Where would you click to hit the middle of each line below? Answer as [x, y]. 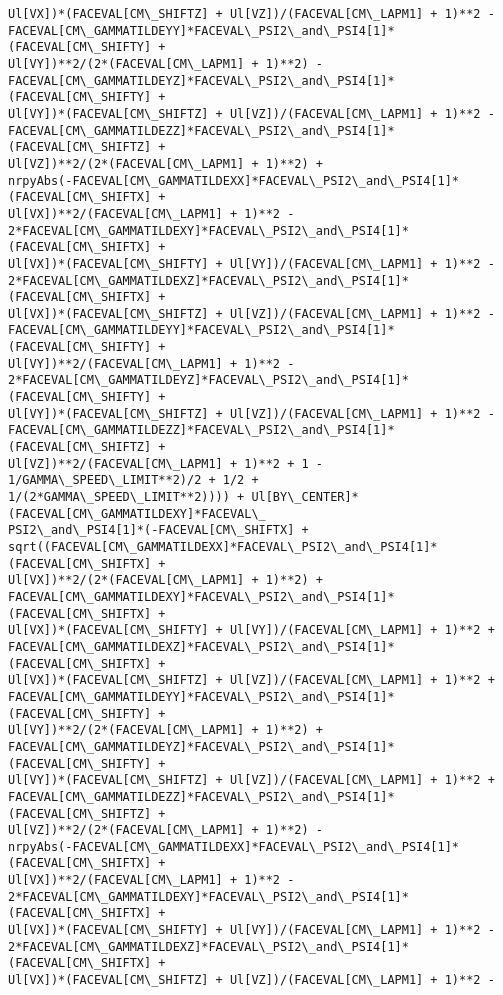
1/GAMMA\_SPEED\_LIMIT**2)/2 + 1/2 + [133, 480]
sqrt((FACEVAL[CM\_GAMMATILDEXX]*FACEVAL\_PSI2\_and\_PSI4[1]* [223, 547]
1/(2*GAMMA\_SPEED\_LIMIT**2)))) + [126, 497]
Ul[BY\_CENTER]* [305, 497]
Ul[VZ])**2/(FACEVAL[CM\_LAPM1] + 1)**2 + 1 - [165, 463]
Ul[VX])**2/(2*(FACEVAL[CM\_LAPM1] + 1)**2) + [165, 580]
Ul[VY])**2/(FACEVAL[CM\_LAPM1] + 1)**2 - [151, 363]
